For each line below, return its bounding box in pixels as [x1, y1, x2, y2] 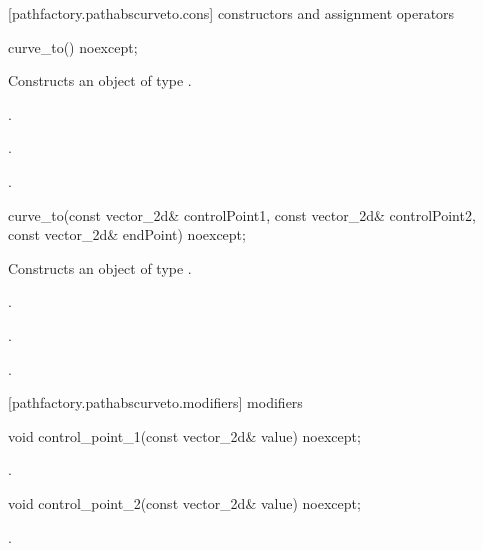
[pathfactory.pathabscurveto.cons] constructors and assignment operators [8, 3, 455, 23]
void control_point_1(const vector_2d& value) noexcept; [8, 425, 361, 446]
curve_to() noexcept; [8, 36, 138, 57]
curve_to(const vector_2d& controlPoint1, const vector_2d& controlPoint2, [8, 204, 476, 225]
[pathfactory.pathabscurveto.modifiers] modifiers [8, 392, 303, 413]
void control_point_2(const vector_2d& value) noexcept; [8, 492, 361, 513]
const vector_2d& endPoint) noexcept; [8, 224, 246, 245]
